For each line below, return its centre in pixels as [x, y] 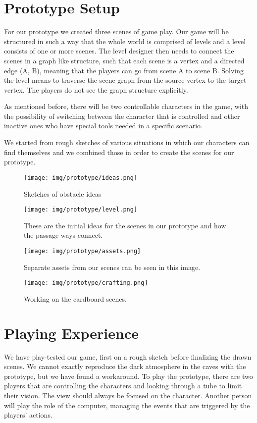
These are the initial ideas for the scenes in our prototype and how [125, 225]
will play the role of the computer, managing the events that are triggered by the [127, 405]
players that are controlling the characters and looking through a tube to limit [123, 386]
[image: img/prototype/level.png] [81, 210]
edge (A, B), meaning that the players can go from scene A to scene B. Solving [124, 70]
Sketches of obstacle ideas [63, 193]
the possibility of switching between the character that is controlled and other [122, 116]
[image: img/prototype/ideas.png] [81, 178]
